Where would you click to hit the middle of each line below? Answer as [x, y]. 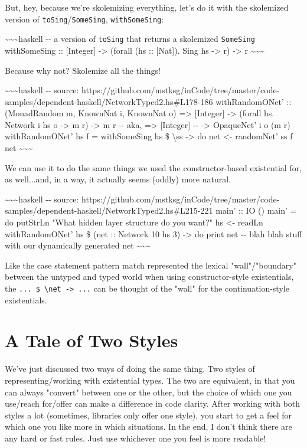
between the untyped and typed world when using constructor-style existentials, [149, 277]
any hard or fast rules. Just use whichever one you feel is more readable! [135, 438]
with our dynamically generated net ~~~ [78, 245]
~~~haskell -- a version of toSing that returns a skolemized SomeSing [130, 39]
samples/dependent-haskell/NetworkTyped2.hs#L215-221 [109, 210]
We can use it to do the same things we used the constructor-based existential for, [153, 167]
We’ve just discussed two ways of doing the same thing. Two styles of [130, 369]
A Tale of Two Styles [92, 340]
